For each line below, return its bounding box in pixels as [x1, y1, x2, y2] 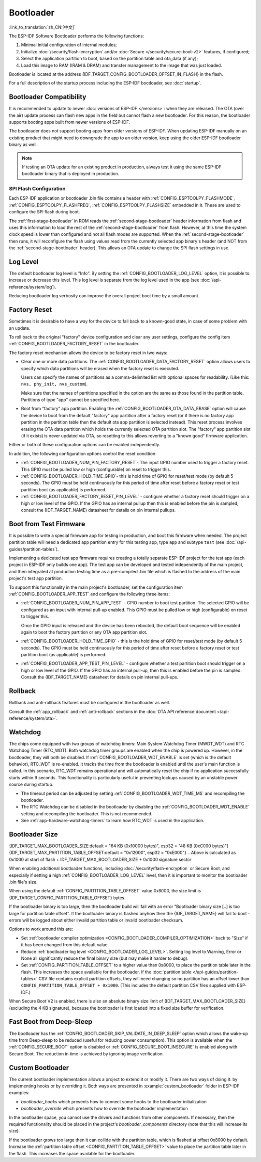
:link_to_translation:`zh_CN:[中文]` [9, 24, 76, 30]
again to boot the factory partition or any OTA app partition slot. [21, 629, 147, 635]
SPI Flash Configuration [9, 185, 66, 192]
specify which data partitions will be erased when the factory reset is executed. [21, 365, 180, 371]
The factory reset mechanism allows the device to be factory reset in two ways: [9, 350, 168, 355]
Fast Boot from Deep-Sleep [9, 1017, 93, 1026]
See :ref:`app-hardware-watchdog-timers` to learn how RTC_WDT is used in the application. [21, 818, 204, 823]
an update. [9, 325, 30, 331]
